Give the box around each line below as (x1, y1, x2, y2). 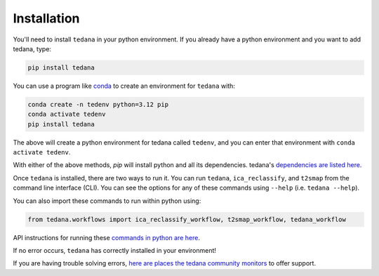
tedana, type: (13, 44, 52, 53)
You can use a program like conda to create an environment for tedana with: (13, 81, 235, 90)
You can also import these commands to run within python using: (13, 197, 201, 205)
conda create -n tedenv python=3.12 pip (27, 100, 168, 108)
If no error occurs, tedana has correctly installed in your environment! (13, 246, 217, 254)
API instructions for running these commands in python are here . (13, 233, 200, 242)
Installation (13, 11, 80, 26)
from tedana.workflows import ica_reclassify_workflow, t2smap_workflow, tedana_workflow (27, 215, 347, 223)
